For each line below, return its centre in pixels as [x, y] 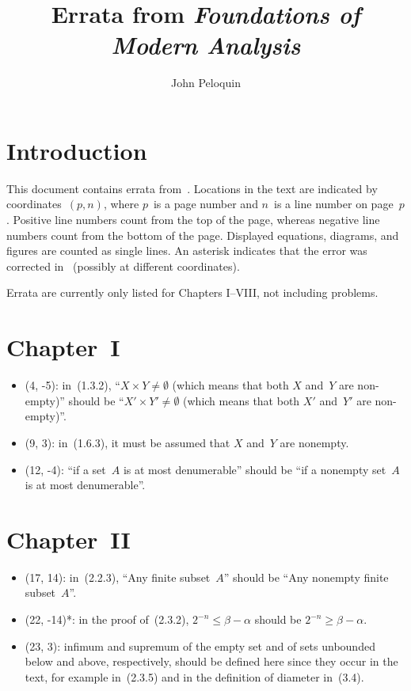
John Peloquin [206, 83]
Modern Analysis [206, 45]
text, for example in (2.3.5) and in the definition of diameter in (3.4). [194, 676]
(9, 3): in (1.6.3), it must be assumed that [127, 442]
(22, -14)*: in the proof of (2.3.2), [107, 619]
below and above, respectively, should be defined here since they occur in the [211, 661]
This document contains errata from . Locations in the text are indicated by [192, 188]
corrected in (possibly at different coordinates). [123, 266]
